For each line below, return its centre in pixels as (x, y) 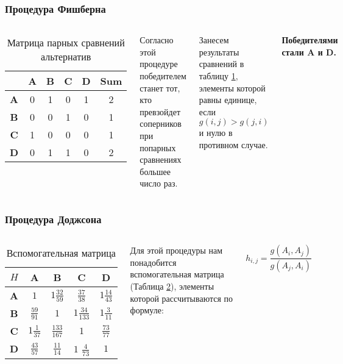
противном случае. (233, 144)
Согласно (157, 40)
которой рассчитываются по (182, 298)
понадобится (153, 262)
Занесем (214, 40)
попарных (158, 147)
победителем (163, 76)
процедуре (159, 64)
